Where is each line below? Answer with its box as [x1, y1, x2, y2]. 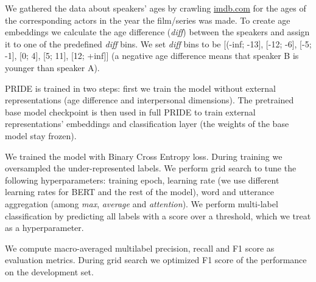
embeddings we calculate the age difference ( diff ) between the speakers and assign [5, 26, 310, 38]
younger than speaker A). [5, 61, 100, 74]
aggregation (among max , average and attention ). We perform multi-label [5, 197, 278, 210]
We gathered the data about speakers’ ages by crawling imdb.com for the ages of [5, 2, 306, 14]
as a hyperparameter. [5, 221, 84, 234]
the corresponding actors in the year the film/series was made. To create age [5, 13, 290, 26]
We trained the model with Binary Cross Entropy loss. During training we [5, 150, 283, 162]
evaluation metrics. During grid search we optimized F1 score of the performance [5, 253, 307, 266]
